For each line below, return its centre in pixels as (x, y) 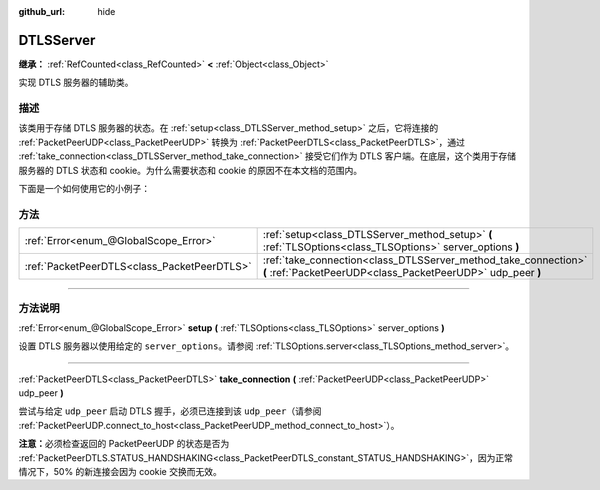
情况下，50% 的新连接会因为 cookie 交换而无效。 (120, 472)
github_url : (41, 11)
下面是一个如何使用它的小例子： (84, 188)
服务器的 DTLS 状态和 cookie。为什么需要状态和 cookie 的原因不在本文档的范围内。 (190, 170)
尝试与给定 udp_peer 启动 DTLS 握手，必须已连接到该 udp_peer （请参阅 (170, 411)
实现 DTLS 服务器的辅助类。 (76, 82)
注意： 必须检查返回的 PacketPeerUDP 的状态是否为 (124, 444)
